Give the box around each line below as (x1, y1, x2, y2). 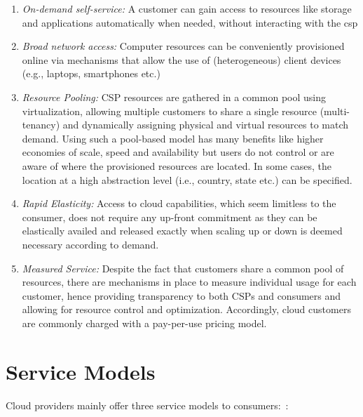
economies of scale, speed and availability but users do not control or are (22, 145, 334, 159)
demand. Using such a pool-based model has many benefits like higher (22, 131, 324, 145)
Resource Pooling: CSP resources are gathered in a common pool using (22, 89, 326, 104)
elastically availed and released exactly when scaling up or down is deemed (22, 223, 343, 238)
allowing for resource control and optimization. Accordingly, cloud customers (22, 302, 351, 317)
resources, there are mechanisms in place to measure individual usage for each (22, 274, 357, 289)
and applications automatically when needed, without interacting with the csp (22, 15, 358, 29)
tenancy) (22, 117, 60, 132)
